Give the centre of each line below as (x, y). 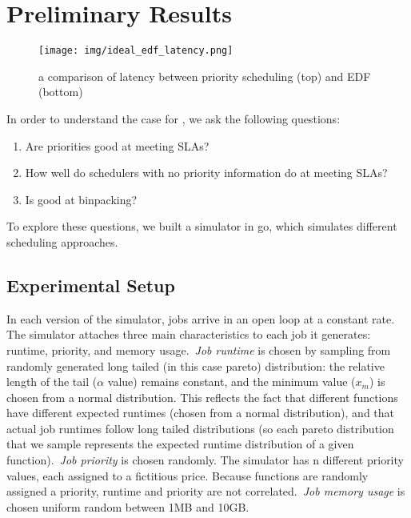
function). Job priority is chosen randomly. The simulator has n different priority (205, 460)
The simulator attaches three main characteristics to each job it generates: (189, 334)
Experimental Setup (91, 285)
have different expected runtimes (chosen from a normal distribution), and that (201, 413)
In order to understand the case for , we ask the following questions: (174, 118)
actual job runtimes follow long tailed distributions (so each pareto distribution (200, 428)
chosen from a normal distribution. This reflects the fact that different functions (202, 397)
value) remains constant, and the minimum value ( (231, 381)
